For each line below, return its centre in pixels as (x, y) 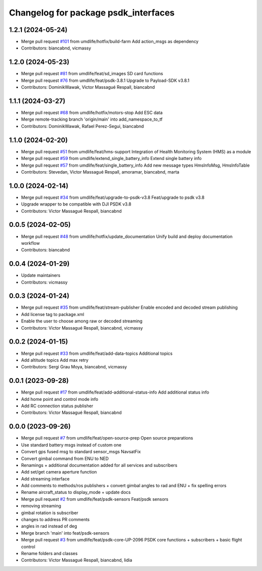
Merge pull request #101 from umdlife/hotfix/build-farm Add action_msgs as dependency (110, 42)
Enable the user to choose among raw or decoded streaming (82, 321)
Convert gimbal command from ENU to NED (65, 459)
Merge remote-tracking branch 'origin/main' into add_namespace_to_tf (92, 119)
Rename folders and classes (49, 553)
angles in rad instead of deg (49, 526)
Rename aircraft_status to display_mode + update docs (76, 492)
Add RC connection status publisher (57, 406)
